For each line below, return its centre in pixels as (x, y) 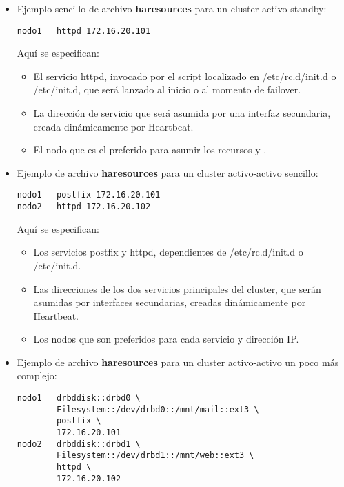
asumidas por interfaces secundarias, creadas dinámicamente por (170, 302)
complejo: (37, 375)
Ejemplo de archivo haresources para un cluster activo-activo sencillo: (168, 172)
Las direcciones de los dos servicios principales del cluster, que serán (177, 288)
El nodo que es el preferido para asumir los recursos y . (150, 150)
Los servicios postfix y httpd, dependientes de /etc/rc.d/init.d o (168, 252)
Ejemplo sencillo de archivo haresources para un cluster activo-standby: (172, 8)
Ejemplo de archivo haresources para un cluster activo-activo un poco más (178, 362)
